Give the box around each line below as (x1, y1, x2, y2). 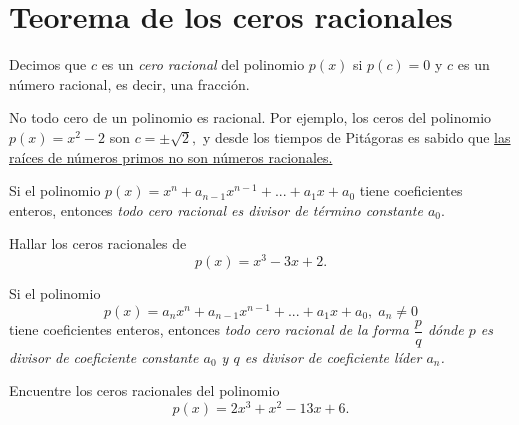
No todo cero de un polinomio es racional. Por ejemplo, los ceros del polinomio (9, 107, 492, 128)
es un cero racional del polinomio (101, 54, 305, 75)
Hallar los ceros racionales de (9, 233, 187, 254)
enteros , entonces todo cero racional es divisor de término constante (9, 199, 423, 220)
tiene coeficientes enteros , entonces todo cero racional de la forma (9, 319, 409, 340)
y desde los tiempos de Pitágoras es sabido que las (202, 126, 511, 147)
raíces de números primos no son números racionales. (9, 146, 333, 167)
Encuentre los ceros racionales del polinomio (9, 380, 280, 401)
